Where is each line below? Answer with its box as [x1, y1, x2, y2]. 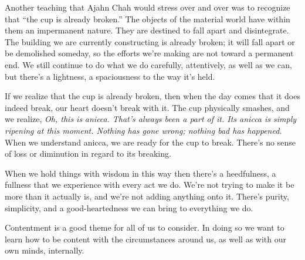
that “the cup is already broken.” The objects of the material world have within [5, 12, 290, 25]
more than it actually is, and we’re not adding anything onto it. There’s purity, [5, 190, 289, 202]
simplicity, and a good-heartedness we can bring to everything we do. [5, 201, 253, 214]
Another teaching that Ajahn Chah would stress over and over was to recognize [5, 1, 290, 13]
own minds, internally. [5, 244, 84, 256]
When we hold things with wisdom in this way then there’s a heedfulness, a [5, 167, 276, 179]
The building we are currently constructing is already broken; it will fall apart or [5, 35, 295, 48]
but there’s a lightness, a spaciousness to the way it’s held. [5, 70, 215, 82]
